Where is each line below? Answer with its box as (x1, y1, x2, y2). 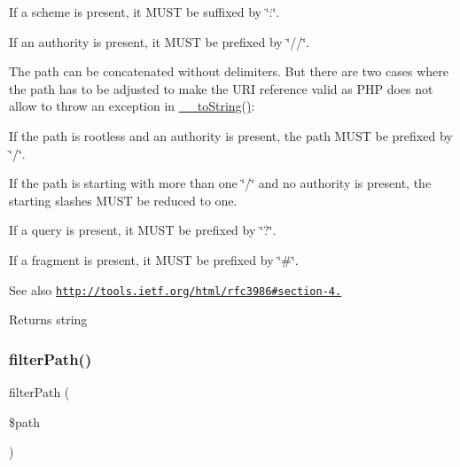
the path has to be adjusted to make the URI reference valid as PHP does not (9, 79, 433, 97)
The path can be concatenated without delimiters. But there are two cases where (9, 62, 448, 81)
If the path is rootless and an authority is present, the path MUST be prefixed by (9, 126, 453, 144)
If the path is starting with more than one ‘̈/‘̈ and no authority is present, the (9, 174, 432, 192)
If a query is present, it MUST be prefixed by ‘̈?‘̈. (9, 221, 277, 239)
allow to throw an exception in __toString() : (9, 97, 255, 115)
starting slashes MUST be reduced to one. (9, 191, 238, 209)
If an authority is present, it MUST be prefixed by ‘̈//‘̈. (9, 32, 310, 51)
